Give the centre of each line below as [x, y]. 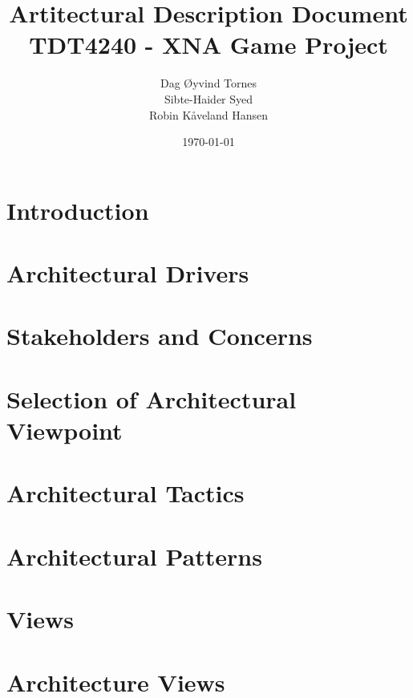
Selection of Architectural [152, 398]
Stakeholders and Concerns [160, 336]
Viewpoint [65, 430]
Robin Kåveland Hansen [209, 114]
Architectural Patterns [134, 556]
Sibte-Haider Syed [209, 98]
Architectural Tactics [126, 493]
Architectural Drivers [128, 273]
